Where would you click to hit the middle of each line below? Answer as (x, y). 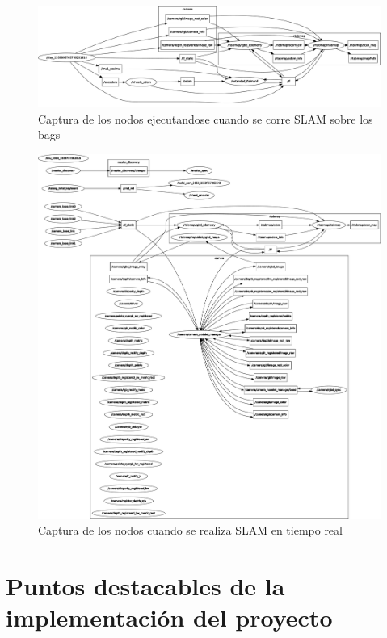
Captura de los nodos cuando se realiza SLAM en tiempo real (190, 530)
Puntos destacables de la (145, 585)
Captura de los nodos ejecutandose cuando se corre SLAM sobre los (206, 118)
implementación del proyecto (169, 617)
